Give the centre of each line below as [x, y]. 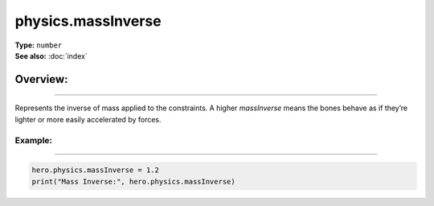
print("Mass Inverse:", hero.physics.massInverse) [134, 181]
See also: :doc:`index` [51, 56]
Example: [33, 140]
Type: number [39, 45]
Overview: [41, 79]
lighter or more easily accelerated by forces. [88, 119]
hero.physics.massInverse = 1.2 [96, 170]
